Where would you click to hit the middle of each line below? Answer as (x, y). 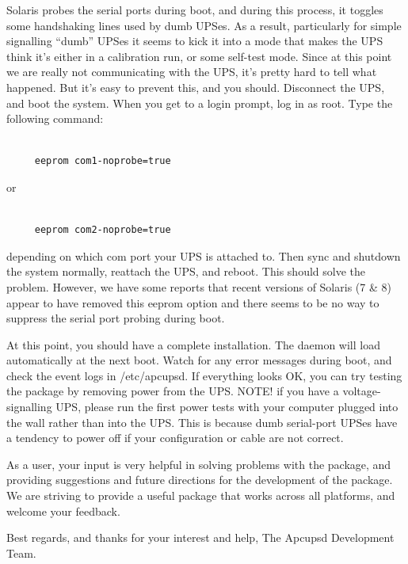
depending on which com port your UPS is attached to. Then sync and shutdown (204, 255)
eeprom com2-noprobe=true (103, 230)
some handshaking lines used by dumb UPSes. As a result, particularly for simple (204, 25)
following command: (55, 118)
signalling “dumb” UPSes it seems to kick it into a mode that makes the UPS (195, 41)
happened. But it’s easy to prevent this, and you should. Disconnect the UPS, (196, 87)
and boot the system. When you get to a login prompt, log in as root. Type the (200, 103)
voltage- (362, 391)
